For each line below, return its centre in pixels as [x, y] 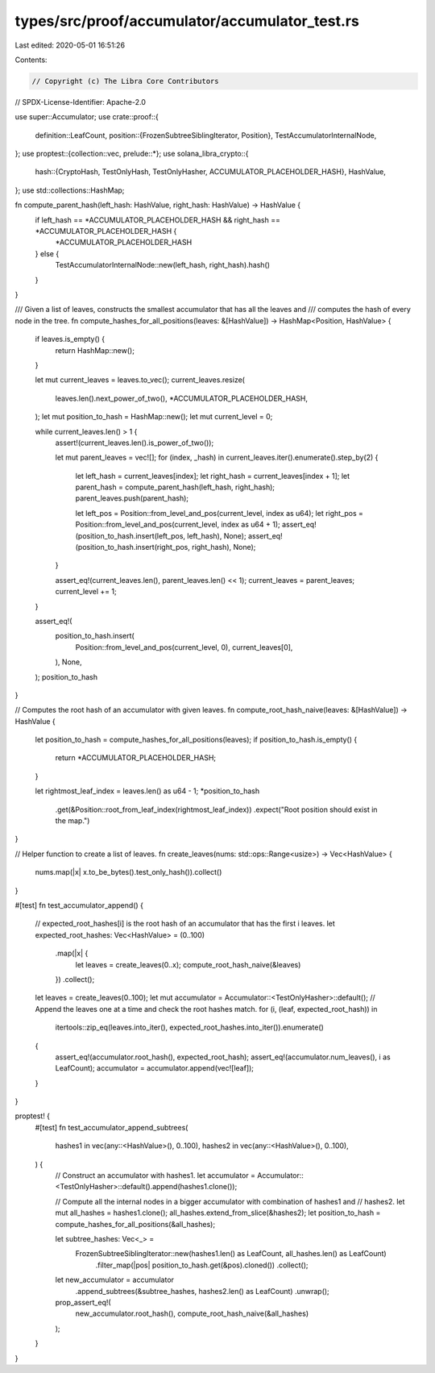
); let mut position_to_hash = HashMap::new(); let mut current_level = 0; [154, 417]
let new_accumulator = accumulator [115, 1280]
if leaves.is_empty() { [70, 339]
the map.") [72, 821]
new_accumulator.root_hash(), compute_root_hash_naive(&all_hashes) [192, 1313]
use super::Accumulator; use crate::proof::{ [87, 117]
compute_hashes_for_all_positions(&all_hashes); [135, 1224]
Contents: [31, 60]
